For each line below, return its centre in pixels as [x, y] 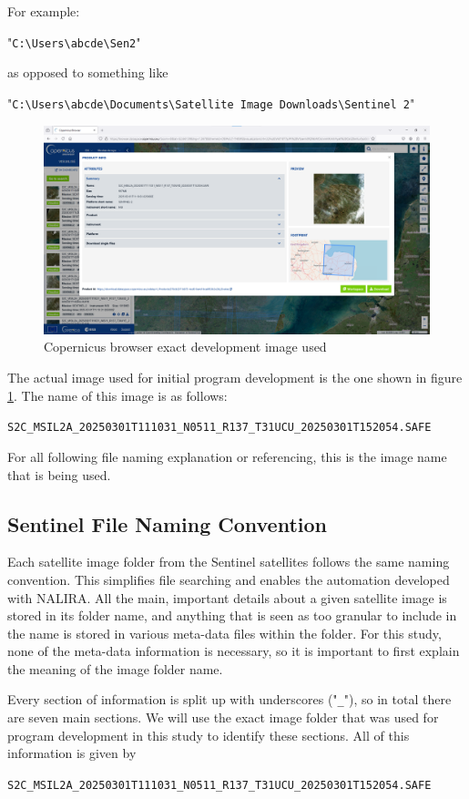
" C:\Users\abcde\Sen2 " [74, 41]
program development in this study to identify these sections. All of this [209, 735]
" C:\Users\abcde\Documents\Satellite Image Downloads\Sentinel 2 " [211, 102]
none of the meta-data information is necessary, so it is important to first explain [234, 651]
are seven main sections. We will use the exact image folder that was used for [223, 717]
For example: [44, 11]
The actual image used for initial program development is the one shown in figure [235, 378]
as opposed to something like [88, 72]
